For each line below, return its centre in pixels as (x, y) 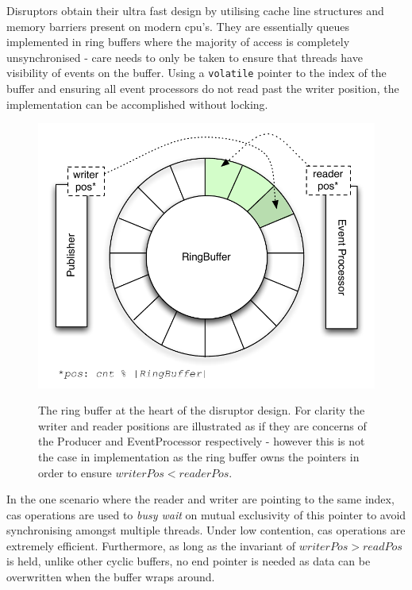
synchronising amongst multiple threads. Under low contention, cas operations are (206, 530)
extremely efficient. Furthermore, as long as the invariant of (151, 545)
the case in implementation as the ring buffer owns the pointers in (199, 456)
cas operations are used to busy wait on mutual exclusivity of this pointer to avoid (206, 514)
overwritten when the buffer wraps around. (111, 577)
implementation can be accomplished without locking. (137, 104)
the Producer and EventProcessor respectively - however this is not (202, 441)
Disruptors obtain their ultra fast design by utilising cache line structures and (195, 10)
